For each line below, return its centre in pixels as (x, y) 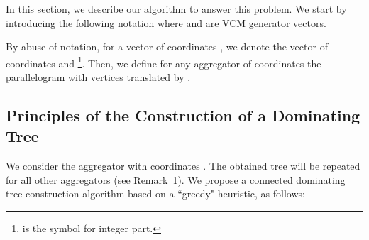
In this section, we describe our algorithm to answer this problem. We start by (176, 9)
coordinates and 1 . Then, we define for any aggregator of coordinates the (164, 62)
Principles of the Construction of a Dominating (183, 115)
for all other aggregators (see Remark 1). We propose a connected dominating (176, 179)
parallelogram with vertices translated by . (98, 77)
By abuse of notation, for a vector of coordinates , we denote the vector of (167, 47)
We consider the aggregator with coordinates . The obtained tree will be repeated (183, 166)
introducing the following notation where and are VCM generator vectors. (166, 22)
